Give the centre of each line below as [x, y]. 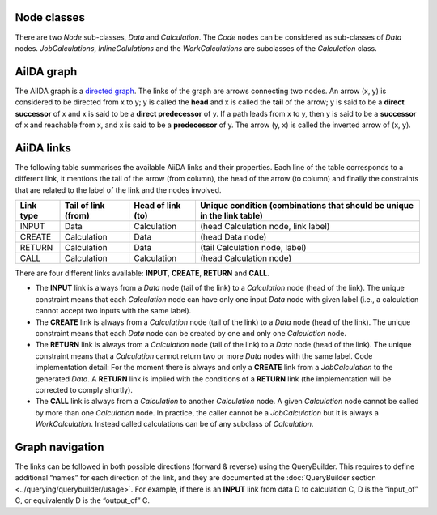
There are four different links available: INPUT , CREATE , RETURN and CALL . [142, 273]
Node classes [50, 17]
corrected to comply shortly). [84, 389]
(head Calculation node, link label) [265, 227]
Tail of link [85, 206]
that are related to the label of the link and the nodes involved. [118, 189]
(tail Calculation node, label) [253, 248]
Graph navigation [59, 447]
